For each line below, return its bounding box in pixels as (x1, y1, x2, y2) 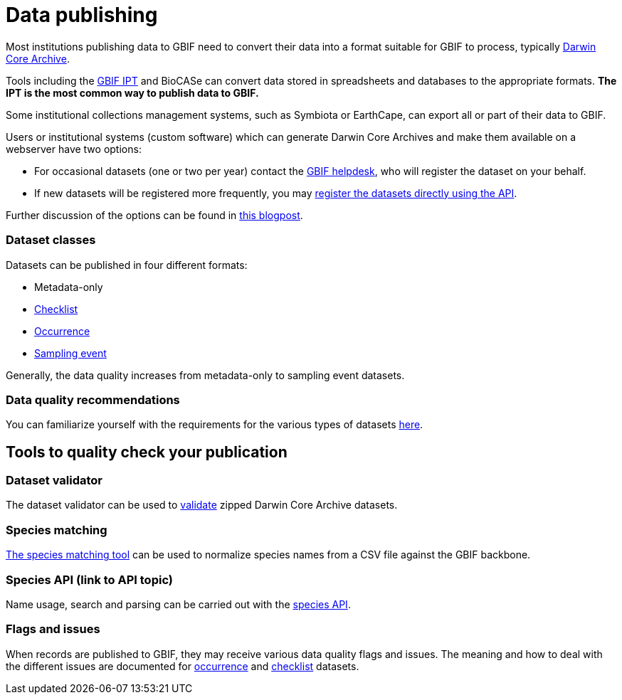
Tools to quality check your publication (6, 442, 288, 461)
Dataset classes (6, 233, 96, 248)
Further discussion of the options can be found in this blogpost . (6, 208, 303, 221)
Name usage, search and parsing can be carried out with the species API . (6, 598, 351, 610)
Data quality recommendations (6, 392, 180, 407)
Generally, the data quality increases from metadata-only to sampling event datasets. (6, 368, 405, 381)
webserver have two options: (6, 142, 142, 155)
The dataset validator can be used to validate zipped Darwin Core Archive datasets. (6, 499, 398, 511)
